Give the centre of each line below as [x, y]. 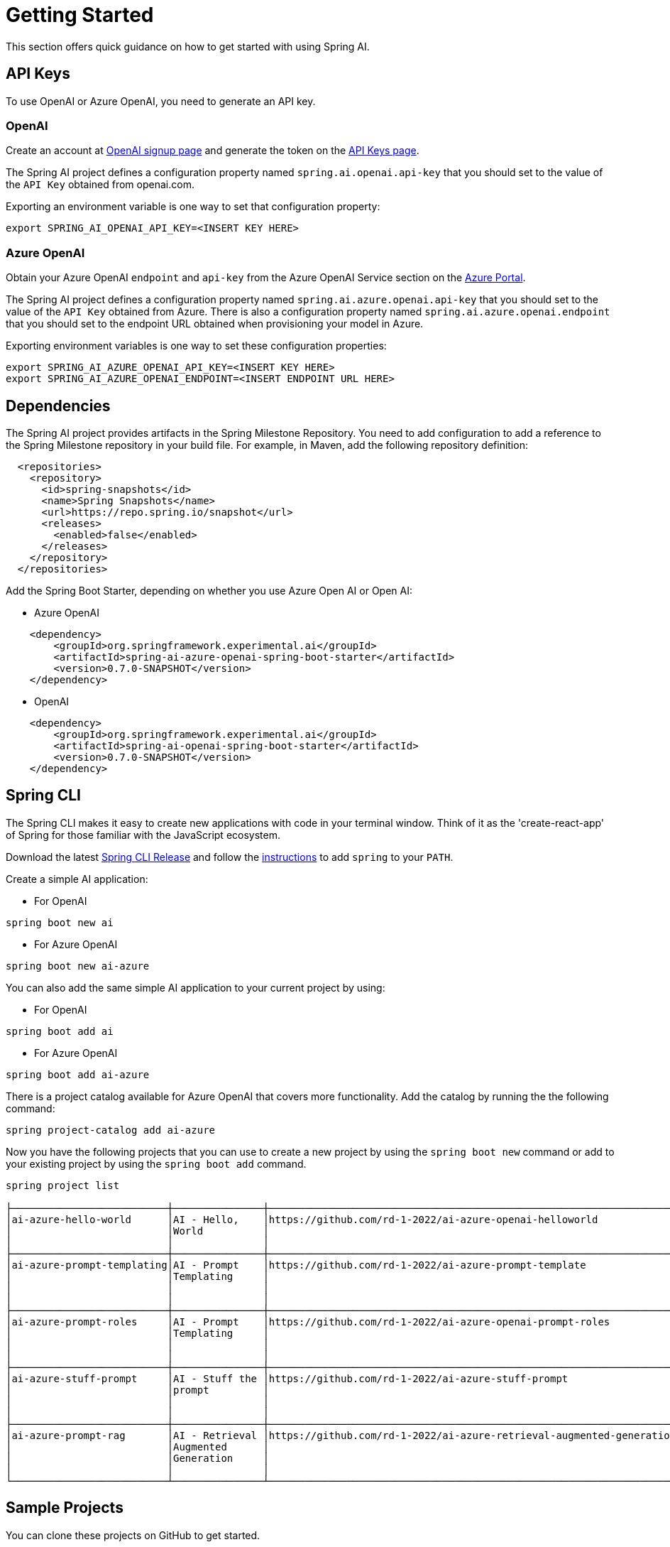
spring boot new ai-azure [78, 966]
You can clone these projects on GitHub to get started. [133, 1535]
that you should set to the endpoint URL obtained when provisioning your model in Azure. [215, 324]
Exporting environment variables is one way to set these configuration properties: [196, 346]
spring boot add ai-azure [78, 1074]
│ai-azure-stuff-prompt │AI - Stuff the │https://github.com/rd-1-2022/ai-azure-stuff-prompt [287, 1378]
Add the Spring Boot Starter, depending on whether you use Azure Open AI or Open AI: [209, 590]
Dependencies [58, 406]
